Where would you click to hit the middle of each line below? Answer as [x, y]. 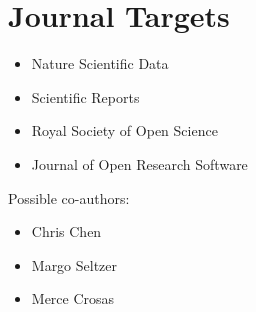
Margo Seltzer [74, 264]
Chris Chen [66, 231]
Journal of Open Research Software [139, 163]
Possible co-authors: [69, 197]
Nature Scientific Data [100, 63]
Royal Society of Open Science [124, 130]
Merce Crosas [73, 298]
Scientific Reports [85, 96]
